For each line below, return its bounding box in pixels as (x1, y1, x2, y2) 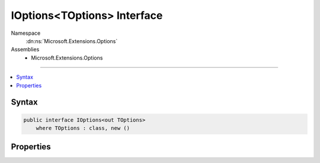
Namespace (11, 30, 41, 37)
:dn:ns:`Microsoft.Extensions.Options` (25, 37, 118, 44)
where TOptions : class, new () (36, 125, 130, 131)
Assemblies (11, 46, 40, 53)
